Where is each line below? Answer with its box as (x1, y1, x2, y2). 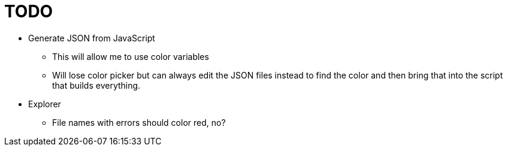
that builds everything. (52, 80, 141, 90)
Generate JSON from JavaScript (28, 32, 155, 43)
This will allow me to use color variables (52, 51, 209, 62)
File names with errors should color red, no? (52, 117, 226, 128)
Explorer (28, 98, 61, 109)
